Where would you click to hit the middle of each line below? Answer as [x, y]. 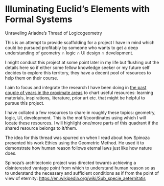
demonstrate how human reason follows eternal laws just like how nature [79, 148]
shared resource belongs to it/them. [41, 128]
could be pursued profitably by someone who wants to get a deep [72, 47]
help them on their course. [32, 78]
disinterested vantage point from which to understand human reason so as [80, 168]
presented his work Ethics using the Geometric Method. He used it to [75, 142]
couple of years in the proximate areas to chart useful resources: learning [79, 93]
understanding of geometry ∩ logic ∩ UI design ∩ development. [69, 53]
